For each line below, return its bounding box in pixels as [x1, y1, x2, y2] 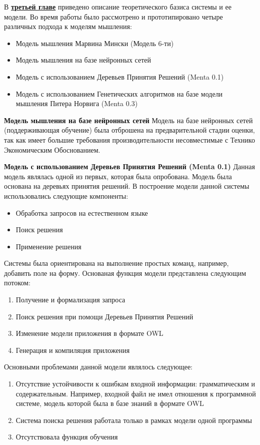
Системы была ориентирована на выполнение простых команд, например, [4, 258, 229, 268]
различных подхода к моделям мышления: [4, 21, 132, 32]
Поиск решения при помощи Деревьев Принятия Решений [15, 311, 193, 321]
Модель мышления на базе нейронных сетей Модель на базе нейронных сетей [4, 115, 253, 125]
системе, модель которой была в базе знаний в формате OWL [15, 398, 204, 408]
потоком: [4, 277, 30, 288]
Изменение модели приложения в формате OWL [15, 328, 163, 338]
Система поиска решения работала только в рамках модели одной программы [15, 414, 252, 425]
